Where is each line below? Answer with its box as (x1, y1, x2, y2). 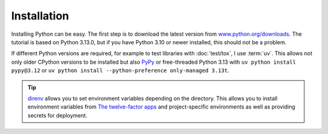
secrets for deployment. (27, 112, 87, 119)
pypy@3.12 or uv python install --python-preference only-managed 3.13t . (11, 67, 230, 74)
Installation (11, 9, 69, 22)
